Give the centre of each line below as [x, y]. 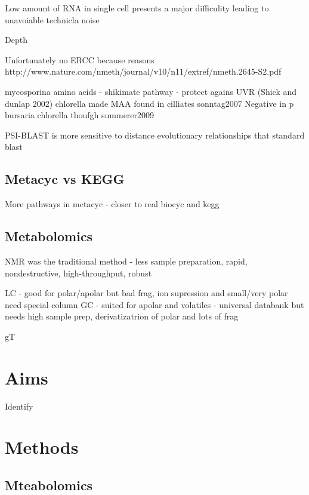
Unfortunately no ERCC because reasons [80, 59]
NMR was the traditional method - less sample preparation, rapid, [126, 261]
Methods [42, 447]
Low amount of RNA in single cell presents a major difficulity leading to [137, 8]
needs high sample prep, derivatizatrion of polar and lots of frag [122, 316]
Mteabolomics [49, 485]
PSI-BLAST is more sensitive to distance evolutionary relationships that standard [155, 135]
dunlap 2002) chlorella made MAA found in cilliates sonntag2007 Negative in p [149, 103]
